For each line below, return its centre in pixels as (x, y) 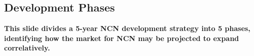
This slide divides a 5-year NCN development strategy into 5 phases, (127, 28)
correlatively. (27, 48)
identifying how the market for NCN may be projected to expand (122, 38)
